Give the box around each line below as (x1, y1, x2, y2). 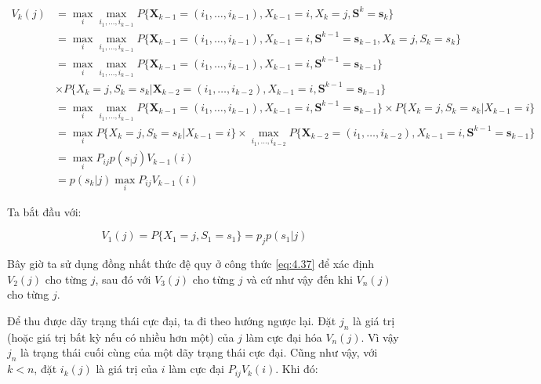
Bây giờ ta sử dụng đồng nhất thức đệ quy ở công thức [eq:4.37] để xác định (7, 255, 375, 272)
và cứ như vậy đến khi (246, 270, 353, 287)
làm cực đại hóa (245, 328, 322, 345)
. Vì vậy (361, 328, 399, 345)
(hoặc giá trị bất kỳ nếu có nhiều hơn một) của (7, 328, 234, 345)
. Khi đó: (275, 360, 318, 377)
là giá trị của (96, 360, 158, 377)
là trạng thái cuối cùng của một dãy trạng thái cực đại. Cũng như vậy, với (20, 344, 378, 360)
